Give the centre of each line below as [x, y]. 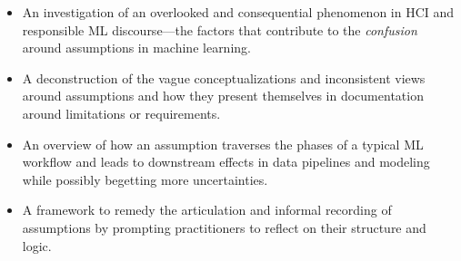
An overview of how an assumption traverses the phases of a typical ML [223, 144]
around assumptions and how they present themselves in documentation [223, 96]
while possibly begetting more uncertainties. [145, 179]
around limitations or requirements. [121, 113]
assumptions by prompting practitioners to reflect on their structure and [224, 227]
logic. [37, 245]
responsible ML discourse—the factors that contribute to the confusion [220, 29]
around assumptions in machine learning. [136, 48]
